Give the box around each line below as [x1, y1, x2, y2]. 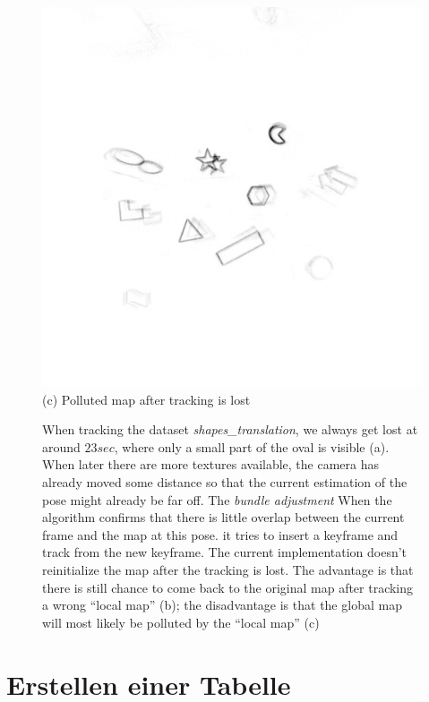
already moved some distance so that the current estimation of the [42, 472, 408, 491]
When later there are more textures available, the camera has [42, 455, 380, 474]
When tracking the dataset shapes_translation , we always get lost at [42, 420, 418, 439]
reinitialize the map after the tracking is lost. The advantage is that [42, 560, 414, 578]
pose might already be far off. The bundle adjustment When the [42, 490, 392, 509]
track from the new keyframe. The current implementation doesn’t [42, 543, 408, 561]
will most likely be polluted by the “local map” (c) [42, 612, 320, 631]
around [42, 437, 81, 456]
